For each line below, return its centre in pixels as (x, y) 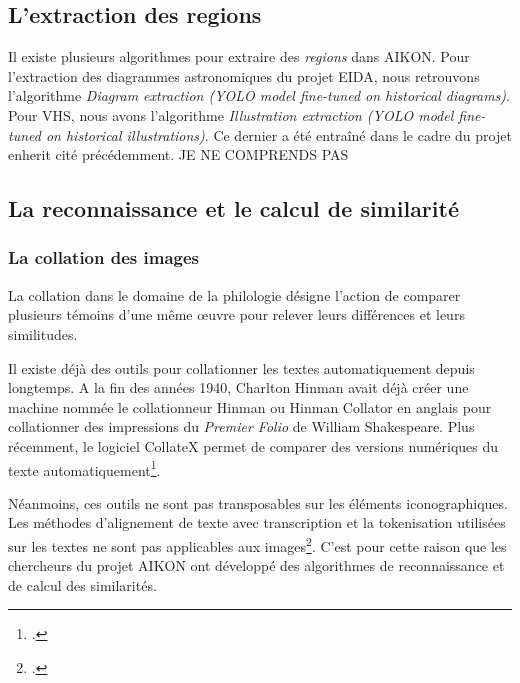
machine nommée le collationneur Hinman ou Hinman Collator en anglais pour (250, 406)
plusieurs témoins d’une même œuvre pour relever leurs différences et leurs (236, 314)
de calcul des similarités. (82, 584)
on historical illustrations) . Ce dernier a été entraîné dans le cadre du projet (278, 134)
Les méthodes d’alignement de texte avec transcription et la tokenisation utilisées (257, 522)
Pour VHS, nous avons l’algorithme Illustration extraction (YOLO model (231, 114)
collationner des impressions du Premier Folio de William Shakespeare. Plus (241, 426)
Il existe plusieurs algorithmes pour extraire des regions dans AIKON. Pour (239, 56)
